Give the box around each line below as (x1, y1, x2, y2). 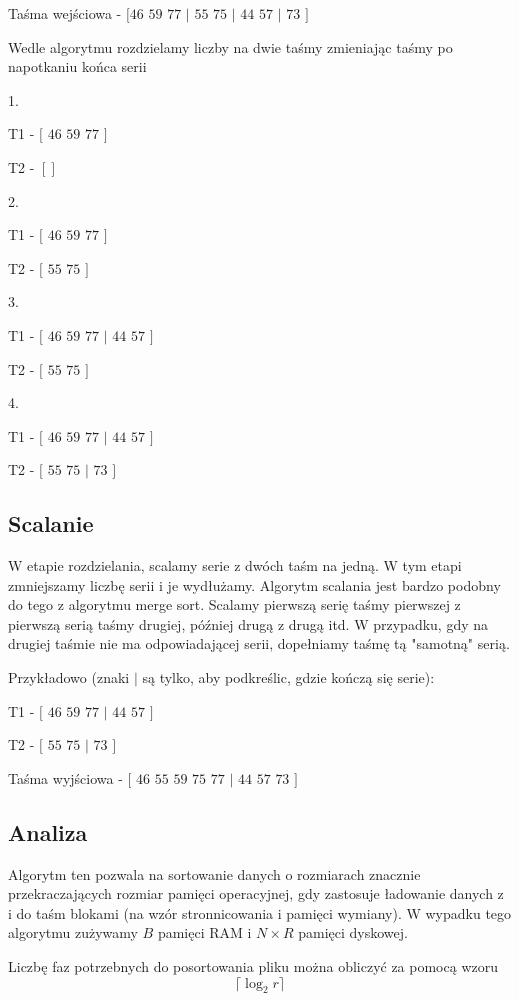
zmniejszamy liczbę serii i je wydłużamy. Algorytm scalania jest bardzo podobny (8, 574, 501, 595)
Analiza (8, 816, 88, 847)
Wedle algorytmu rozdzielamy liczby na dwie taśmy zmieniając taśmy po (8, 36, 453, 57)
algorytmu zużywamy (8, 922, 138, 943)
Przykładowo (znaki (8, 667, 130, 688)
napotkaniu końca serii (8, 56, 147, 77)
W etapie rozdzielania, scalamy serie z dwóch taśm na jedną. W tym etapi (8, 555, 462, 576)
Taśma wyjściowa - (8, 767, 123, 788)
